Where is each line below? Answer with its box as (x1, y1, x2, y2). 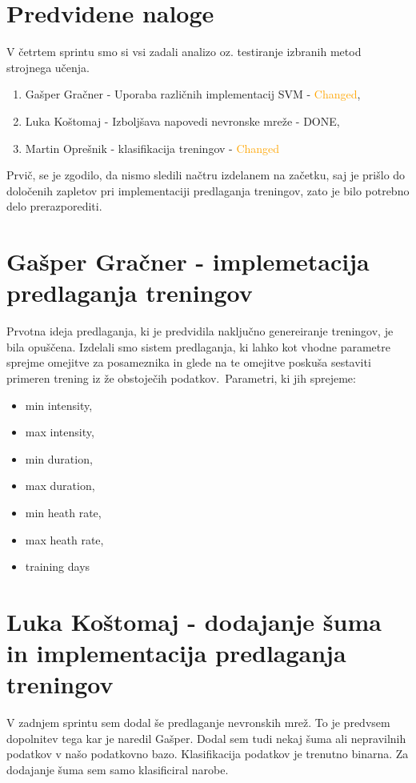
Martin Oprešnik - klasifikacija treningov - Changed (25, 139, 280, 156)
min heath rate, (25, 504, 102, 520)
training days (25, 558, 90, 575)
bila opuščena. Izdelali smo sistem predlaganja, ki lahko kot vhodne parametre (6, 338, 390, 355)
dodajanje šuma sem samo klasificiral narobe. (6, 761, 229, 777)
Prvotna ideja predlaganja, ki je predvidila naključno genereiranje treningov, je (6, 323, 394, 339)
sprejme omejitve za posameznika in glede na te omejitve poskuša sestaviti (6, 354, 371, 371)
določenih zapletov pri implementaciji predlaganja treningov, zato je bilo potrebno (6, 182, 410, 199)
